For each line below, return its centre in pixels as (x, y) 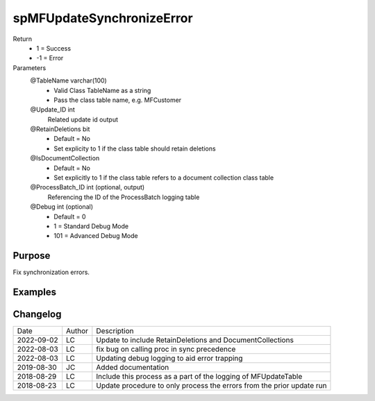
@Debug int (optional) (62, 207)
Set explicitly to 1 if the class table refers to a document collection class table (164, 178)
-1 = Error (50, 58)
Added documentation (133, 368)
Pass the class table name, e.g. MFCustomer (118, 100)
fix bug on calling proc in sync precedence (166, 349)
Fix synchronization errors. (51, 272)
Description (115, 331)
